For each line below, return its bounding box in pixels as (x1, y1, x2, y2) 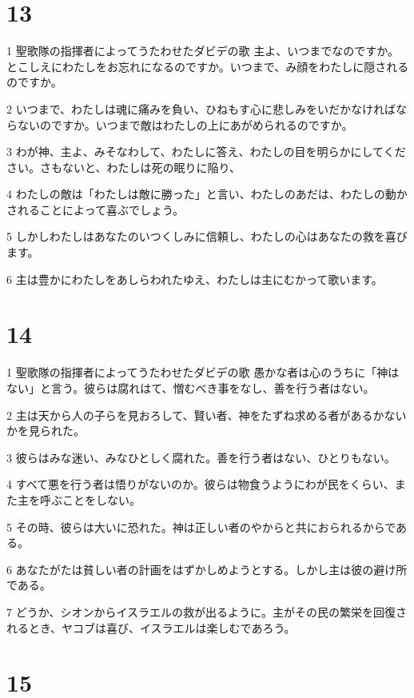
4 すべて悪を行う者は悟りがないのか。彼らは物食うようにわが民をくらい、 (6, 476, 395, 493)
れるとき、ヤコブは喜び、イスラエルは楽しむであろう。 (6, 619, 296, 636)
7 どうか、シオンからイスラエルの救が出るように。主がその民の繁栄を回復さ (6, 603, 407, 620)
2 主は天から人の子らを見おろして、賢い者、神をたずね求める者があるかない (6, 406, 407, 423)
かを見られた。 (6, 422, 85, 439)
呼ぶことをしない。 (39, 491, 141, 508)
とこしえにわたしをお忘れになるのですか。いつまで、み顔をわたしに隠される (6, 58, 409, 74)
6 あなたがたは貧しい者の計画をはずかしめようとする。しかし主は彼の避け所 (6, 560, 408, 577)
